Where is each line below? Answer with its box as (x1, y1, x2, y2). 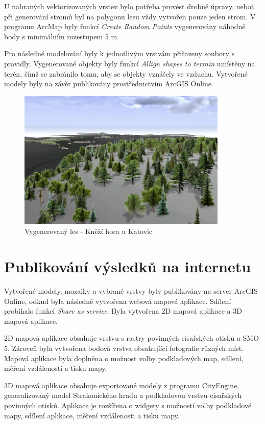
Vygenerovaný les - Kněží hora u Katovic (25, 226, 153, 237)
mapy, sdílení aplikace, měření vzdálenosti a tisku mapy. (4, 410, 180, 420)
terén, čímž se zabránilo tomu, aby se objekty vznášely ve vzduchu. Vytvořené (4, 68, 248, 79)
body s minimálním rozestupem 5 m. (4, 31, 119, 41)
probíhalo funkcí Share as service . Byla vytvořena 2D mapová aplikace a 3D (4, 305, 242, 316)
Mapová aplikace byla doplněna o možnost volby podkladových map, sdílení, (4, 352, 244, 363)
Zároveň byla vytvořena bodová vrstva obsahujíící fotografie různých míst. (12, 343, 244, 353)
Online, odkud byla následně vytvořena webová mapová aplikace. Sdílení (4, 295, 231, 306)
